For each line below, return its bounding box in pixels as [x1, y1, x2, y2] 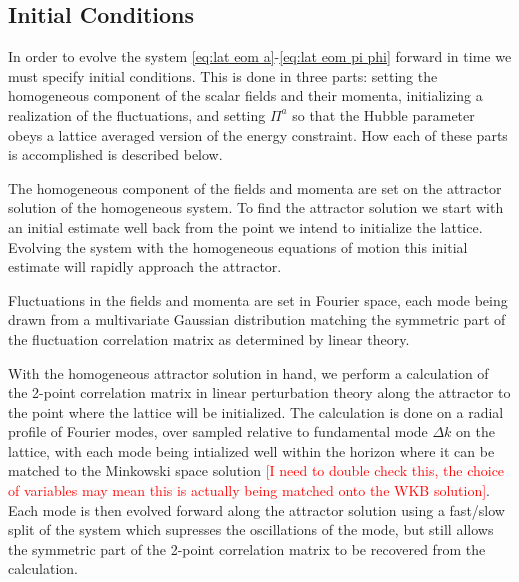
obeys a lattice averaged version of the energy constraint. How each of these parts [8, 124, 508, 145]
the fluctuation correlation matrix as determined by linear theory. [8, 328, 410, 349]
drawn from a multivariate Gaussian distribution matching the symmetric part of [8, 309, 506, 330]
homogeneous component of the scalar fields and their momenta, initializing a [8, 85, 483, 106]
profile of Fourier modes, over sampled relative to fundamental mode [8, 421, 428, 442]
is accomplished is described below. [8, 144, 223, 165]
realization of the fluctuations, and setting [8, 104, 266, 125]
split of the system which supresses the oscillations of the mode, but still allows [8, 519, 494, 540]
